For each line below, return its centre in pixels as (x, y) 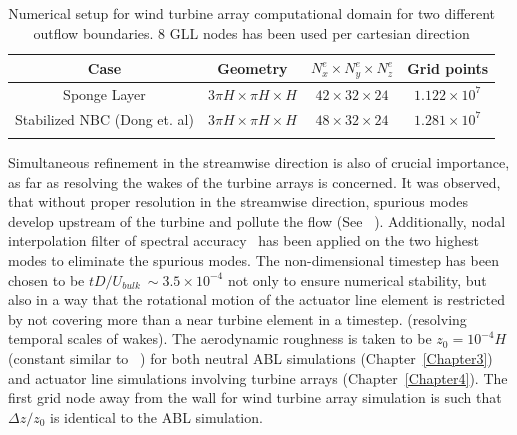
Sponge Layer (104, 93)
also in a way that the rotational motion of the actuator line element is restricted (256, 299)
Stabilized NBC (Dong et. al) (104, 118)
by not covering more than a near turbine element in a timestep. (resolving (237, 318)
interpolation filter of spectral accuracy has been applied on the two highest (243, 240)
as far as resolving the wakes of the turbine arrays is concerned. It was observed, (254, 181)
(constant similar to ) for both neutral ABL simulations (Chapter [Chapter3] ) (250, 358)
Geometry (252, 67)
